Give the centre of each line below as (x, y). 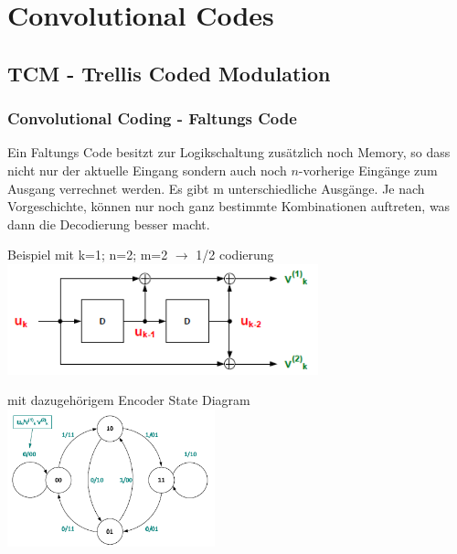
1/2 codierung (235, 255)
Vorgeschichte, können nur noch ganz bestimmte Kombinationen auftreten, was (229, 206)
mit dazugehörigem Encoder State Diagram (129, 400)
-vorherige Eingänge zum (368, 170)
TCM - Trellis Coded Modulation (169, 73)
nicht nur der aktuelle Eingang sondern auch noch (147, 170)
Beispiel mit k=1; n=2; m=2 (88, 255)
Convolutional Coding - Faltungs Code (152, 118)
